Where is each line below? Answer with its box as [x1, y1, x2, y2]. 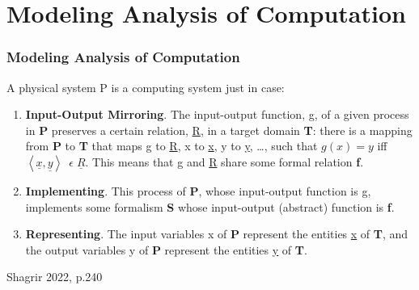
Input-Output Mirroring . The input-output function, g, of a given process [25, 106, 409, 123]
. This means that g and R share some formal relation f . [85, 153, 364, 170]
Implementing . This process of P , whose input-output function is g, [25, 182, 371, 199]
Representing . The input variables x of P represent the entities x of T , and [25, 225, 408, 242]
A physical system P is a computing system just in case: [6, 78, 285, 95]
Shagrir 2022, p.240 [6, 268, 103, 285]
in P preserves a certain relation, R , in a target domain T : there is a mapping [25, 121, 413, 138]
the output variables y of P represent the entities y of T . [25, 241, 307, 258]
